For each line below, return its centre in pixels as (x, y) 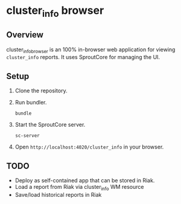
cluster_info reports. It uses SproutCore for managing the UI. (83, 57)
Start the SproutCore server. (50, 125)
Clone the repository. (41, 91)
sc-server (27, 136)
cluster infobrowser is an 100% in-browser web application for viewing (91, 50)
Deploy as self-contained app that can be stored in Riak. (85, 180)
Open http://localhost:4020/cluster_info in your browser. (89, 147)
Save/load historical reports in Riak (58, 194)
